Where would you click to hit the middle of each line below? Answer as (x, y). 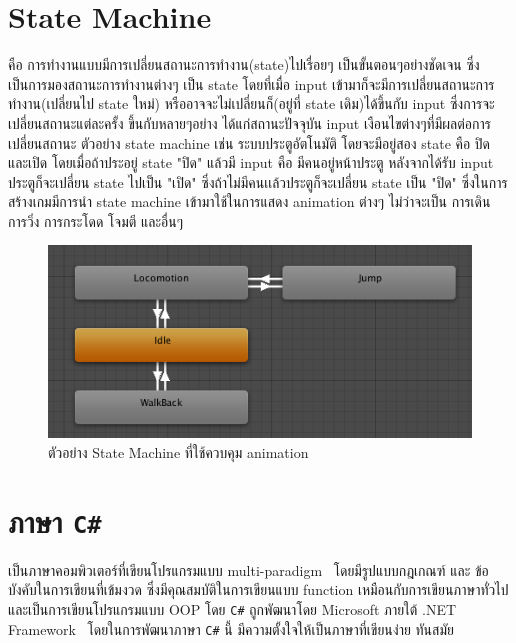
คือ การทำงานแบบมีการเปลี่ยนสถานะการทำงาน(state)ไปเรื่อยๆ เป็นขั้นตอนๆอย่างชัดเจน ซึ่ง (244, 64)
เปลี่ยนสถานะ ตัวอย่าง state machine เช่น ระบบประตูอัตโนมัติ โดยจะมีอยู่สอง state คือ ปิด (249, 142)
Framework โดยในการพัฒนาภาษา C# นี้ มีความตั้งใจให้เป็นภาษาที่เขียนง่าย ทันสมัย (231, 628)
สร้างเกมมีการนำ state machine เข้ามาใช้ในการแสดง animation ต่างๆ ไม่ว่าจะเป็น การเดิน (249, 201)
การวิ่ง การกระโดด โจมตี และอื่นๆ (96, 220)
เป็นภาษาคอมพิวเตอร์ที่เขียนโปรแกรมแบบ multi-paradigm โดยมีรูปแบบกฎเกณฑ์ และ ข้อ (248, 569)
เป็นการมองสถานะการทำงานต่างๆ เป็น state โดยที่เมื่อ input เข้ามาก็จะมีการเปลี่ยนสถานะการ (251, 83)
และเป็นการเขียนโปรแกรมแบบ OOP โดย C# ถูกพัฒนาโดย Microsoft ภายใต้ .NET (232, 609)
